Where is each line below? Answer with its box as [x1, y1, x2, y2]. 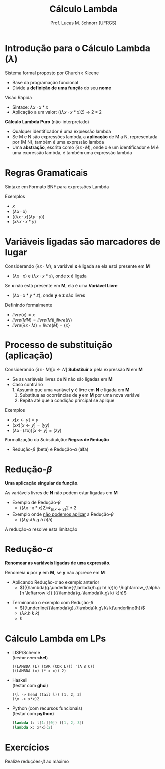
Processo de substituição [5, 339, 113, 350]
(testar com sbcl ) [12, 655, 48, 660]
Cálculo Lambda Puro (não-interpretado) [5, 118, 89, 125]
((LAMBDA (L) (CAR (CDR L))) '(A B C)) [12, 664, 95, 669]
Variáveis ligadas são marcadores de [5, 236, 161, 247]
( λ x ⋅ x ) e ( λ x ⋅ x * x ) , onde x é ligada [12, 273, 87, 279]
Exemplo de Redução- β [12, 499, 61, 506]
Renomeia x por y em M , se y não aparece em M [5, 570, 105, 576]
